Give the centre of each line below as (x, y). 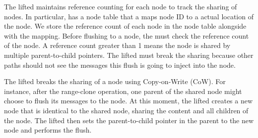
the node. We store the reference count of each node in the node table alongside (125, 26)
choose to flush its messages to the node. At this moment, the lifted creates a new (129, 101)
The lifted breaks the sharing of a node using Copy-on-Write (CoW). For (115, 81)
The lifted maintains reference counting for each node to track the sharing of (121, 6)
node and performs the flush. (48, 130)
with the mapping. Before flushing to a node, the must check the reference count (127, 35)
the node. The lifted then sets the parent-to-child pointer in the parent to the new (129, 120)
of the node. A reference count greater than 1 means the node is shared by (117, 45)
